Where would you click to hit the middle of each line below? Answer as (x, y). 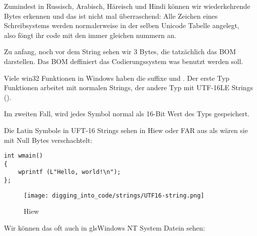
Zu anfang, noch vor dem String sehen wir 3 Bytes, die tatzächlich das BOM (120, 51)
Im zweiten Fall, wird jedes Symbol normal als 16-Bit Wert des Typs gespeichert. (127, 114)
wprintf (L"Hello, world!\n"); (69, 172)
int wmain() (23, 156)
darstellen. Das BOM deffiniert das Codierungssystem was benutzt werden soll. (124, 61)
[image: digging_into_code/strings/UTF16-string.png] (114, 195)
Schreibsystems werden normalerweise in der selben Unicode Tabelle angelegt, (122, 25)
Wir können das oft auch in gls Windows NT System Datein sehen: (105, 228)
